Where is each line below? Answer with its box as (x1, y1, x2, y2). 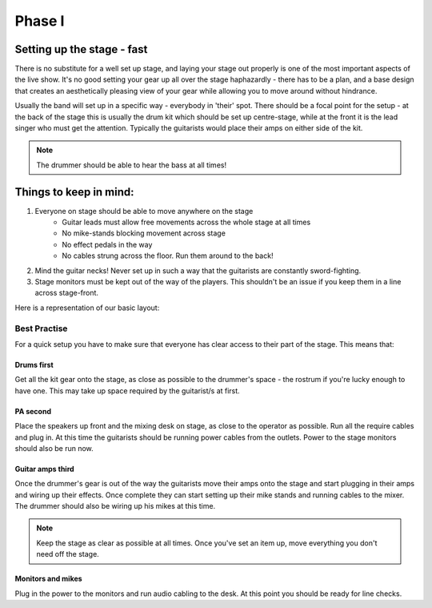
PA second (14, 406, 52, 416)
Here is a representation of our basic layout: (14, 303, 160, 312)
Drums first (14, 360, 54, 369)
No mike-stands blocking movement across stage (62, 228, 226, 238)
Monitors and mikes (14, 574, 83, 584)
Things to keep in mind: (14, 185, 135, 199)
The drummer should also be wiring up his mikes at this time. (14, 501, 216, 511)
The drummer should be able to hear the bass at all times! (36, 160, 227, 170)
